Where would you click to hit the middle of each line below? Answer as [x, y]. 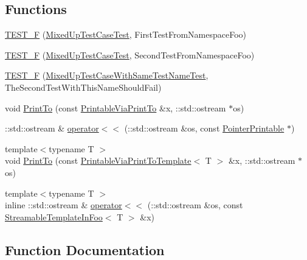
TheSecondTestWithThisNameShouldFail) [83, 87]
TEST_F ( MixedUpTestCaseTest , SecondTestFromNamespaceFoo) [130, 54]
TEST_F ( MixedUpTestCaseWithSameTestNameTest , [107, 75]
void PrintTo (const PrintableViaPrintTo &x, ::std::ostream [116, 107]
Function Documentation [85, 249]
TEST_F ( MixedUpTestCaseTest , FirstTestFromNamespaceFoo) [126, 34]
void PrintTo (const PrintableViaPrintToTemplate [98, 160]
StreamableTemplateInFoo [54, 216]
